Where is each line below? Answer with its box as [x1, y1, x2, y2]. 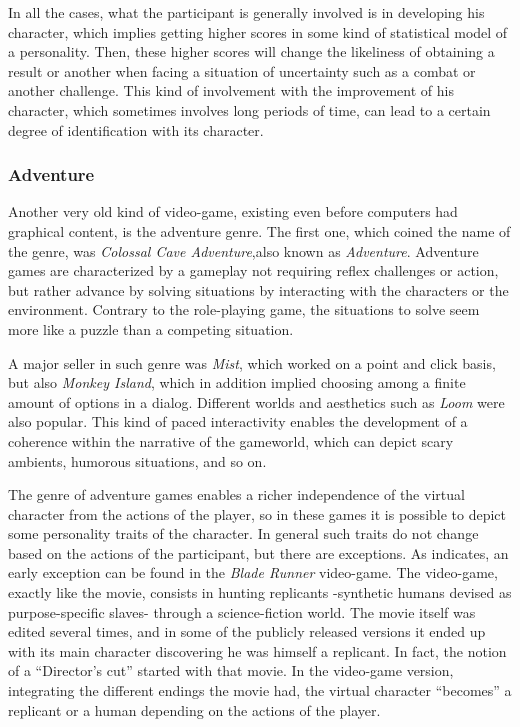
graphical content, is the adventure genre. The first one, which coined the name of [8, 220, 511, 241]
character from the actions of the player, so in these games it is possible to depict [8, 503, 507, 524]
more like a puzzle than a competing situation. [8, 318, 294, 339]
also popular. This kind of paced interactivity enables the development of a [8, 411, 468, 432]
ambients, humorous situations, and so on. [8, 450, 267, 471]
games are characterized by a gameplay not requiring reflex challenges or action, [8, 260, 499, 281]
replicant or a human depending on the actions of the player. [8, 699, 381, 720]
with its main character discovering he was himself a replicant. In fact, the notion [8, 640, 507, 661]
